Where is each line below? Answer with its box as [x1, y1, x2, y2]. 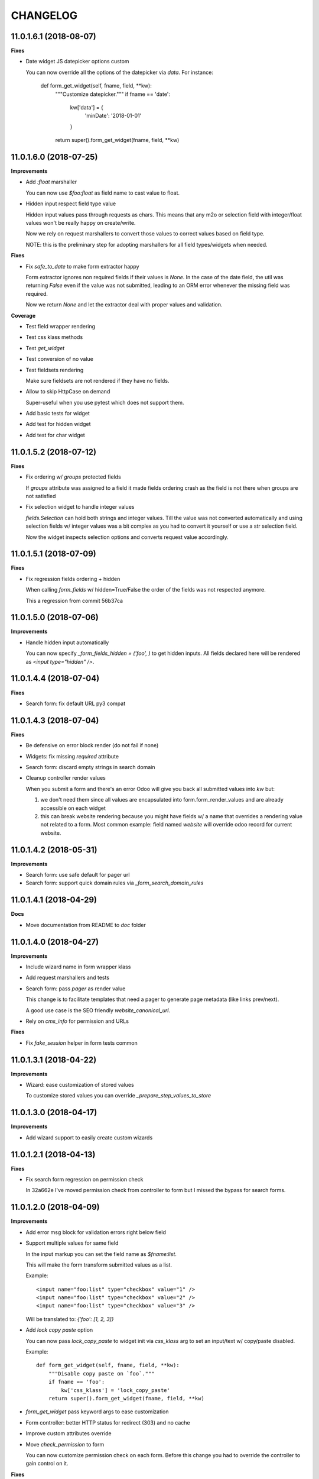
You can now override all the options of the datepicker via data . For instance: [25, 69, 214, 76]
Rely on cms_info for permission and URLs [25, 1018, 129, 1025]
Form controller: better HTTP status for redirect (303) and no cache [25, 1419, 190, 1426]
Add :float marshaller [25, 178, 77, 186]
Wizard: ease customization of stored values [25, 1081, 134, 1089]
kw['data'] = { [70, 104, 103, 111]
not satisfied [25, 492, 56, 499]
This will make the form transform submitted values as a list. [25, 1261, 172, 1268]
